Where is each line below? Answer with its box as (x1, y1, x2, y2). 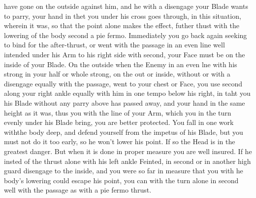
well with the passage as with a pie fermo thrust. (4, 185, 152, 195)
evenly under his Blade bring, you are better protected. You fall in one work (4, 117, 234, 127)
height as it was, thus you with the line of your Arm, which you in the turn (4, 107, 231, 118)
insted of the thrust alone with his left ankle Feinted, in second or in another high (4, 156, 251, 166)
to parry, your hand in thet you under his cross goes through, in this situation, (4, 10, 241, 21)
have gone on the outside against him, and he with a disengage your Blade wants (4, 1, 248, 11)
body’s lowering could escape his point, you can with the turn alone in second (4, 175, 239, 185)
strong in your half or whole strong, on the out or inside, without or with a (4, 69, 230, 79)
